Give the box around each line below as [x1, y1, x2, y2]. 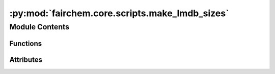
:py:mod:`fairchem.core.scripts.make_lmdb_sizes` [9, 8, 229, 19]
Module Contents [9, 22, 70, 31]
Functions [9, 39, 42, 48]
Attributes [9, 55, 43, 64]
